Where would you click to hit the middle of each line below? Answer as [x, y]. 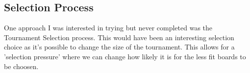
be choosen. [21, 66]
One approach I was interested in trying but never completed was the [108, 28]
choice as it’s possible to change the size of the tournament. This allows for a [119, 47]
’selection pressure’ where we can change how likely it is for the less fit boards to [125, 56]
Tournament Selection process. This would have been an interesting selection [119, 37]
